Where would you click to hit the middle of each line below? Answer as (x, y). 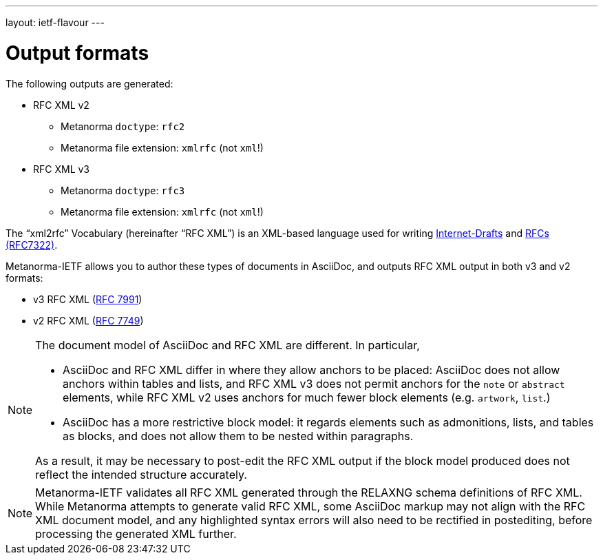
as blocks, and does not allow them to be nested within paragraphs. (238, 436)
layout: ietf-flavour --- (55, 22)
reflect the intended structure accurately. (141, 474)
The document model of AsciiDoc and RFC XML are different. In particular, (228, 345)
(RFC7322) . (32, 245)
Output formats (77, 53)
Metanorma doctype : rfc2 (123, 126)
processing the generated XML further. (136, 533)
